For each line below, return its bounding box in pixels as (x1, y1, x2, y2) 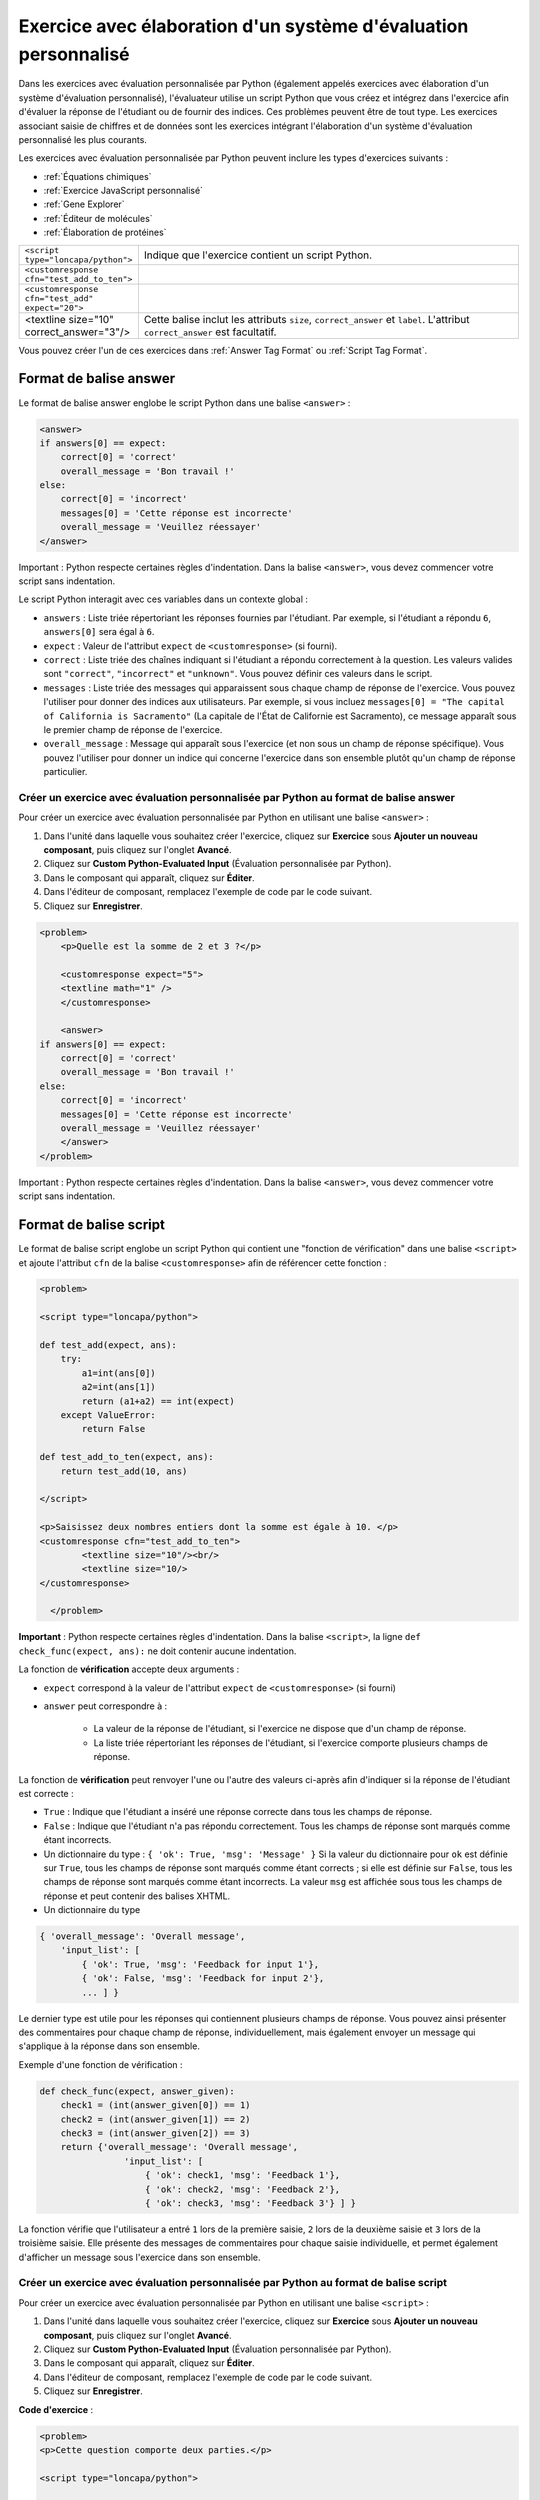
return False (81, 1423, 146, 1435)
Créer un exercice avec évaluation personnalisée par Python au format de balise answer (18, 790, 455, 804)
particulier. (43, 766, 88, 778)
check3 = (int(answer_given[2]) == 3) (60, 2127, 251, 2139)
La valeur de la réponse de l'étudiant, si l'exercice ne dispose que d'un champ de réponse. (93, 1723, 467, 1735)
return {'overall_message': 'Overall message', (60, 2141, 299, 2153)
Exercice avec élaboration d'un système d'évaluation (18, 15, 469, 37)
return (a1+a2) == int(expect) (81, 1395, 235, 1407)
